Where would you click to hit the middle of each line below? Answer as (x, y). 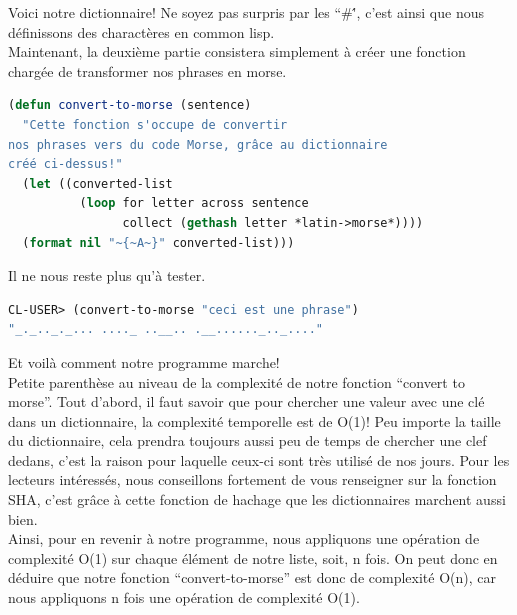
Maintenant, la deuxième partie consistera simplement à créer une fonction (237, 51)
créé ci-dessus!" (65, 164)
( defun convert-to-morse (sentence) (130, 105)
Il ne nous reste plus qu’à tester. (107, 275)
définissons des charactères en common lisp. (141, 31)
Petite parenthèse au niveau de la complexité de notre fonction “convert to (236, 381)
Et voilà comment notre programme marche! (144, 361)
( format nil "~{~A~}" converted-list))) (158, 242)
